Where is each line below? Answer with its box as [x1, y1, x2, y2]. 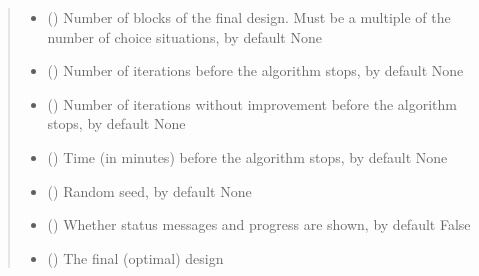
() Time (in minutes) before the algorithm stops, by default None [47, 146, 448, 167]
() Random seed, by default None [47, 180, 252, 201]
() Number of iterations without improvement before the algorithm [47, 93, 457, 114]
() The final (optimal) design [47, 247, 224, 268]
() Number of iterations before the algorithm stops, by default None [47, 60, 464, 81]
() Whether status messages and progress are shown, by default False [47, 214, 471, 235]
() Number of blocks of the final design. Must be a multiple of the [47, 7, 451, 27]
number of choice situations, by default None [47, 26, 322, 47]
